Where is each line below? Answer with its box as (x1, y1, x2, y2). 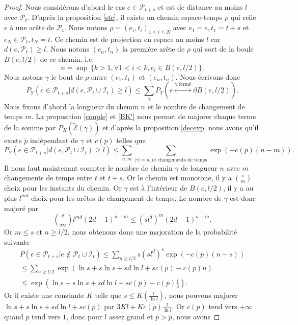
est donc (230, 192, 256, 203)
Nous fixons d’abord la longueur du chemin (4, 101, 139, 111)
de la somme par (4, 122, 56, 132)
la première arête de (122, 43, 185, 54)
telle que (95, 290, 122, 300)
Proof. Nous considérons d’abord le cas (4, 2, 125, 12)
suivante (4, 236, 30, 247)
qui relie (230, 12, 256, 22)
